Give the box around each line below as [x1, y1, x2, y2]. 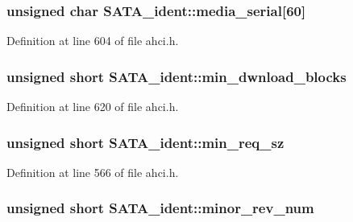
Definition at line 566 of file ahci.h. [6, 163, 179, 180]
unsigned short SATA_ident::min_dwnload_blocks [6, 66, 347, 86]
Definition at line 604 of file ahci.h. [6, 32, 179, 49]
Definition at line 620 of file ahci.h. [6, 98, 179, 115]
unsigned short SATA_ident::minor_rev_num [6, 198, 314, 218]
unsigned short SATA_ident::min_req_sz [6, 132, 284, 152]
